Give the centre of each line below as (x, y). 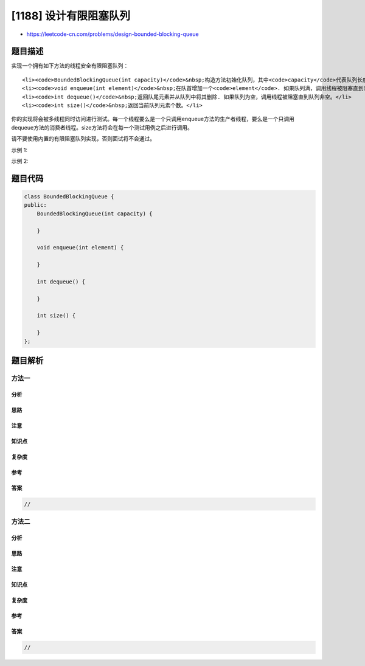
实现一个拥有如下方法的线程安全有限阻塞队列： (70, 66)
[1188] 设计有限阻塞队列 (71, 16)
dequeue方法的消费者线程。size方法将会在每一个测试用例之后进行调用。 (102, 127)
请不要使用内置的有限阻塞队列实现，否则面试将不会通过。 (83, 139)
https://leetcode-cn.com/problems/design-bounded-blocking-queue (113, 34)
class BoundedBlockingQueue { (69, 196)
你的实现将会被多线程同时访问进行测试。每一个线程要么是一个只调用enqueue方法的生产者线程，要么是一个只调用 (153, 119)
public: (35, 205)
